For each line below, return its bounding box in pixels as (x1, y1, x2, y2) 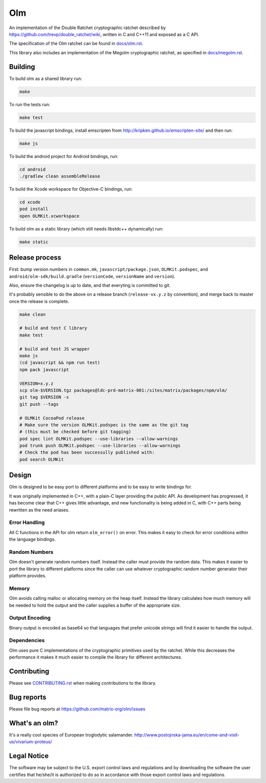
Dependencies (9, 637, 45, 644)
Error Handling (9, 519, 45, 526)
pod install (19, 206, 49, 212)
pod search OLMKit (19, 457, 64, 462)
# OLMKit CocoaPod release (19, 415, 85, 421)
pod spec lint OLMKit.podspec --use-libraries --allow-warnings (19, 436, 178, 441)
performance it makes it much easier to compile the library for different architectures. (9, 654, 182, 660)
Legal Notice (9, 752, 49, 760)
